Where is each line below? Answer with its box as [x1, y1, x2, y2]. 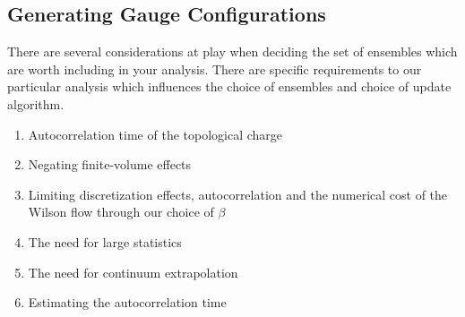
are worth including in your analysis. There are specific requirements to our [7, 59, 422, 78]
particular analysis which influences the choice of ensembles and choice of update [7, 77, 452, 96]
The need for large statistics [28, 232, 182, 251]
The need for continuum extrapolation [28, 262, 238, 281]
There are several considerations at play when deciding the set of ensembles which [7, 42, 458, 61]
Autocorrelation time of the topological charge [28, 124, 283, 143]
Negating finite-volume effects [28, 155, 192, 174]
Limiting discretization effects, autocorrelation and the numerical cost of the [28, 184, 448, 203]
